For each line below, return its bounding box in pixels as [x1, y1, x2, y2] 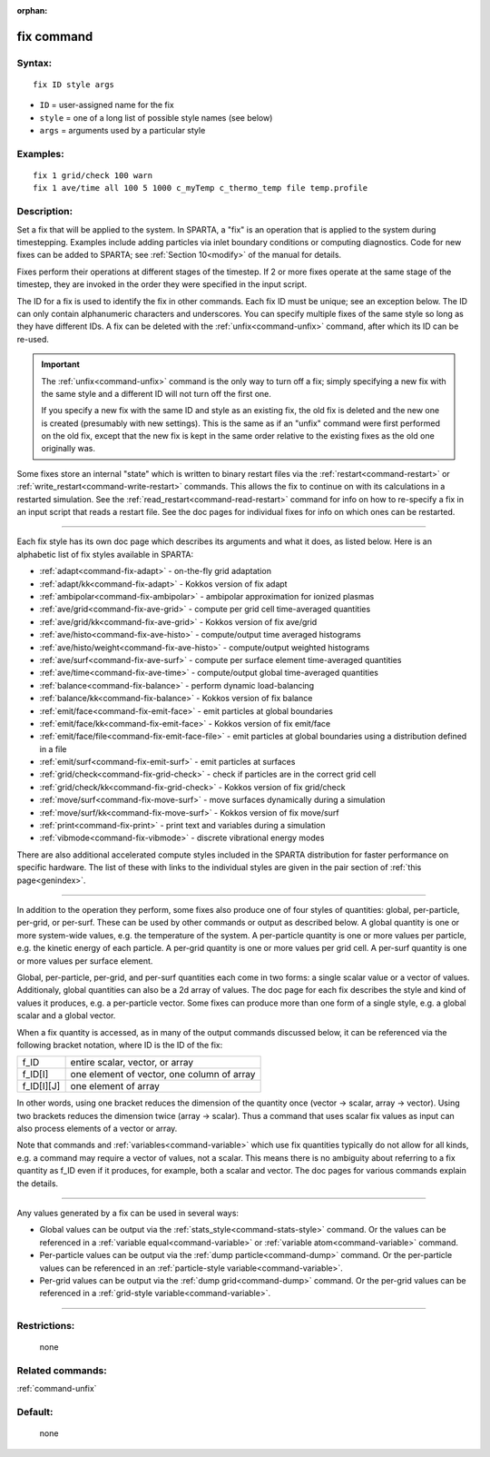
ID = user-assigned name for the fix [39, 100, 174, 111]
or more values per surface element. [16, 955, 153, 966]
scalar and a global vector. [16, 1010, 116, 1021]
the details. [16, 1177, 59, 1189]
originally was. [41, 443, 95, 454]
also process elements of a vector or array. [16, 1123, 178, 1135]
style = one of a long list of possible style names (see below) [39, 112, 273, 123]
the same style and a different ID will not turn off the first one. [41, 388, 272, 399]
